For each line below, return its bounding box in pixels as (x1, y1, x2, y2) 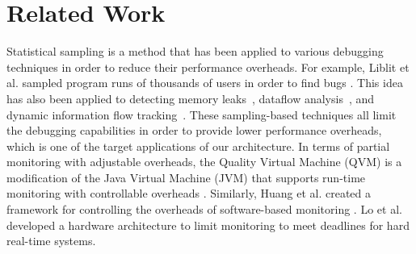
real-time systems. (6, 232, 96, 249)
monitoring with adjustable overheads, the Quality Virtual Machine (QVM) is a (6, 153, 402, 170)
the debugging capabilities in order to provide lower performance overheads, (6, 122, 382, 139)
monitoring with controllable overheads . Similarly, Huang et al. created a (6, 185, 372, 202)
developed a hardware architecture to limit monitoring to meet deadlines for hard (6, 216, 410, 233)
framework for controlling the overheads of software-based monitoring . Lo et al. (6, 201, 402, 218)
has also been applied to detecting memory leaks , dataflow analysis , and (6, 90, 375, 106)
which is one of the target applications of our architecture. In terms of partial (6, 137, 390, 154)
